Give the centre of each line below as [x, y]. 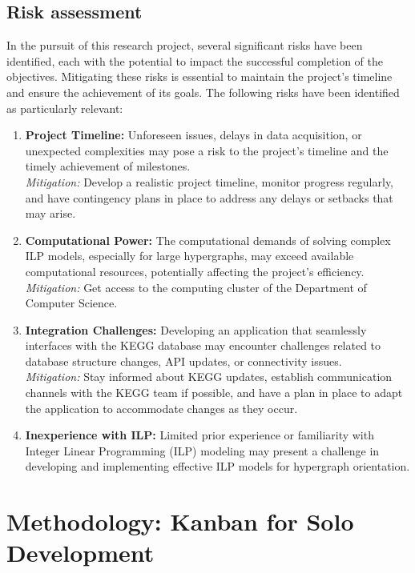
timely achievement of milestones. [108, 166]
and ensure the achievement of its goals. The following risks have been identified [203, 92]
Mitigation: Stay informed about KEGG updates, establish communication [209, 377]
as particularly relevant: [65, 108]
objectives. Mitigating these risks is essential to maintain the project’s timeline [199, 76]
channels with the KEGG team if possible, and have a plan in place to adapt [214, 393]
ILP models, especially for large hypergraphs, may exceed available [189, 256]
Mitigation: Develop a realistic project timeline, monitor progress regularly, [210, 181]
